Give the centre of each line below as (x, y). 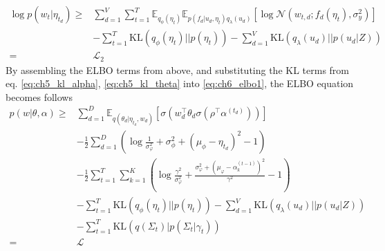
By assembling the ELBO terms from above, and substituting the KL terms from (178, 69)
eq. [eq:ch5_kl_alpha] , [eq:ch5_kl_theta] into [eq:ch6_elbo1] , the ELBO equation (180, 83)
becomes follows (39, 96)
